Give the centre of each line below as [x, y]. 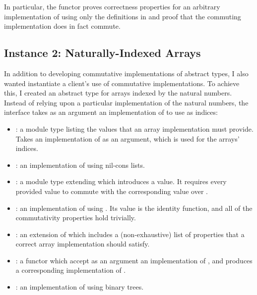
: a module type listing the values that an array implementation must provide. [134, 128]
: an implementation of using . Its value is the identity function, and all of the [134, 208]
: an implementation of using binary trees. [80, 287]
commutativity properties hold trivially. [76, 218]
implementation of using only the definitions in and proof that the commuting [123, 16]
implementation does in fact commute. [62, 26]
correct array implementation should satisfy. [83, 244]
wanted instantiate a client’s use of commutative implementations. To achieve [122, 83]
